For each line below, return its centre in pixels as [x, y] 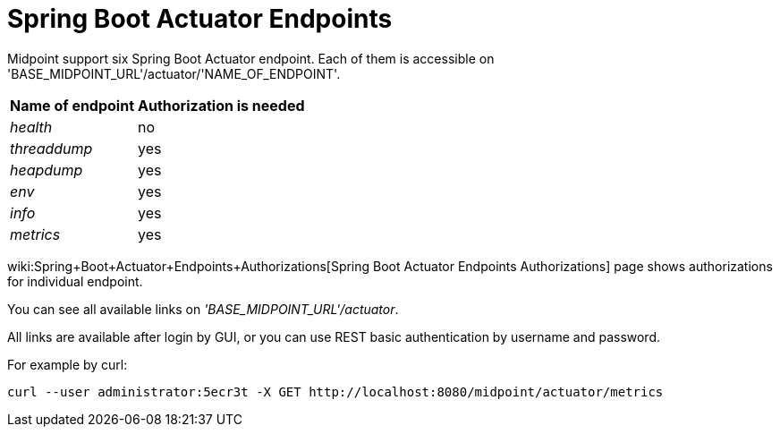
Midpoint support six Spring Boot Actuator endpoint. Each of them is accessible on [251, 58]
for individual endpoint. [75, 281]
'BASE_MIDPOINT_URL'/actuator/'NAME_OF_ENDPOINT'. [174, 73]
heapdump [47, 170]
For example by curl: [68, 364]
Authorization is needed [221, 105]
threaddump [51, 148]
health [31, 127]
